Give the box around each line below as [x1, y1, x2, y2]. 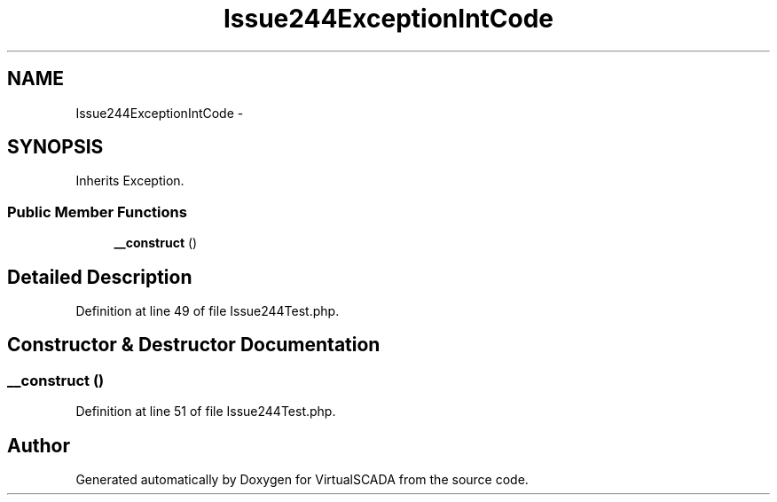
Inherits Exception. [75, 173, 184, 189]
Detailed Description [7, 265, 192, 288]
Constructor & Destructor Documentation [7, 333, 381, 357]
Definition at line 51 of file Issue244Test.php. [75, 404, 336, 420]
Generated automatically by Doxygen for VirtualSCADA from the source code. [75, 472, 529, 488]
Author [7, 434, 70, 457]
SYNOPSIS [7, 136, 104, 159]
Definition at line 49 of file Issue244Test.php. [75, 303, 340, 319]
